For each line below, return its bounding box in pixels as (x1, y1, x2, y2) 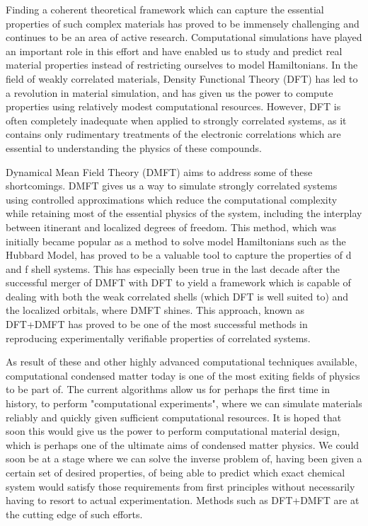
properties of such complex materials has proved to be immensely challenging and (6, 16, 360, 30)
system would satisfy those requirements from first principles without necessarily (6, 479, 355, 493)
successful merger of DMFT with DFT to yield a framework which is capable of (6, 275, 351, 290)
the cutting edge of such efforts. (6, 506, 143, 521)
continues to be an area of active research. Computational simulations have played (6, 30, 362, 45)
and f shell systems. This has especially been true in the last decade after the (6, 261, 340, 276)
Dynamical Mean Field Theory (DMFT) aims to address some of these (6, 164, 313, 179)
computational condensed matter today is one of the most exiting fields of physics (6, 368, 360, 382)
